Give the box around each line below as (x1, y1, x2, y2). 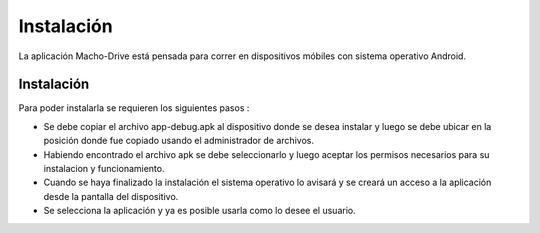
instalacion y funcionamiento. (43, 163, 165, 175)
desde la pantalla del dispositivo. (43, 190, 179, 202)
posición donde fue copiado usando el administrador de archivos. (43, 135, 315, 147)
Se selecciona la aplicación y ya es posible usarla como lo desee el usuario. (43, 205, 356, 217)
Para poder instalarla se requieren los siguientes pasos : (18, 102, 250, 114)
